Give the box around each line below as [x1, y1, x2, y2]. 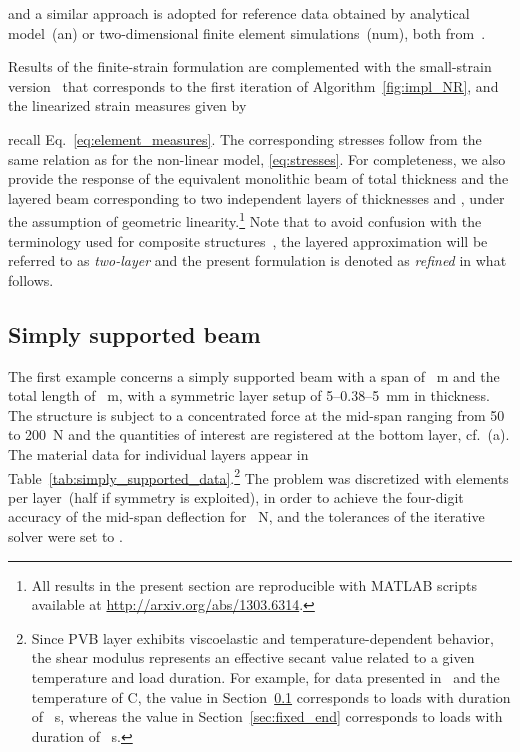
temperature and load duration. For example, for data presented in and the [31, 666, 500, 687]
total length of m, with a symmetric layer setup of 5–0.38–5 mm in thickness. [8, 385, 490, 406]
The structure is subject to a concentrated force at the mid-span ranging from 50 [8, 404, 505, 425]
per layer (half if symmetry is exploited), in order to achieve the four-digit [8, 486, 464, 507]
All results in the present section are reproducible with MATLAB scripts [31, 574, 477, 595]
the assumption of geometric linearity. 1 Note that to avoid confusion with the [8, 208, 482, 231]
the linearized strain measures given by [8, 95, 247, 116]
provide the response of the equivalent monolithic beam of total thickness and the [8, 168, 509, 189]
